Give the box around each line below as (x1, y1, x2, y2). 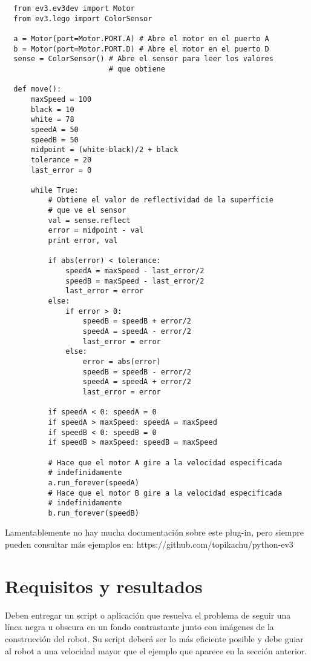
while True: (30, 185, 79, 194)
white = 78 (30, 115, 74, 124)
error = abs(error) (82, 357, 161, 366)
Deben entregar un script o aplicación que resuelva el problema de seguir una (5, 608, 291, 621)
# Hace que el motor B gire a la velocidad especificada (48, 488, 283, 497)
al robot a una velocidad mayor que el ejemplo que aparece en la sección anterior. (5, 644, 307, 657)
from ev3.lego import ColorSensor (13, 14, 152, 23)
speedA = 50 (30, 125, 79, 134)
